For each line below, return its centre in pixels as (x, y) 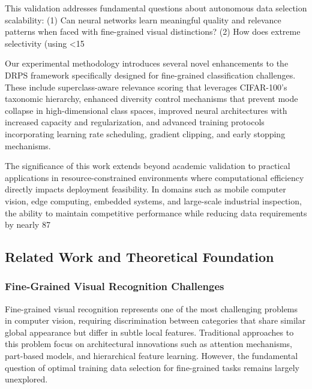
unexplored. (26, 379)
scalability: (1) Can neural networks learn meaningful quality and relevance (143, 19)
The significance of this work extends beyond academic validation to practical (148, 166)
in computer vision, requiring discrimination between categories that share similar (155, 320)
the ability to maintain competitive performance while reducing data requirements (156, 212)
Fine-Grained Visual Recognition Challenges (115, 286)
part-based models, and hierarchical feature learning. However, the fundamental (151, 356)
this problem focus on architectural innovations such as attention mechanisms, (148, 344)
